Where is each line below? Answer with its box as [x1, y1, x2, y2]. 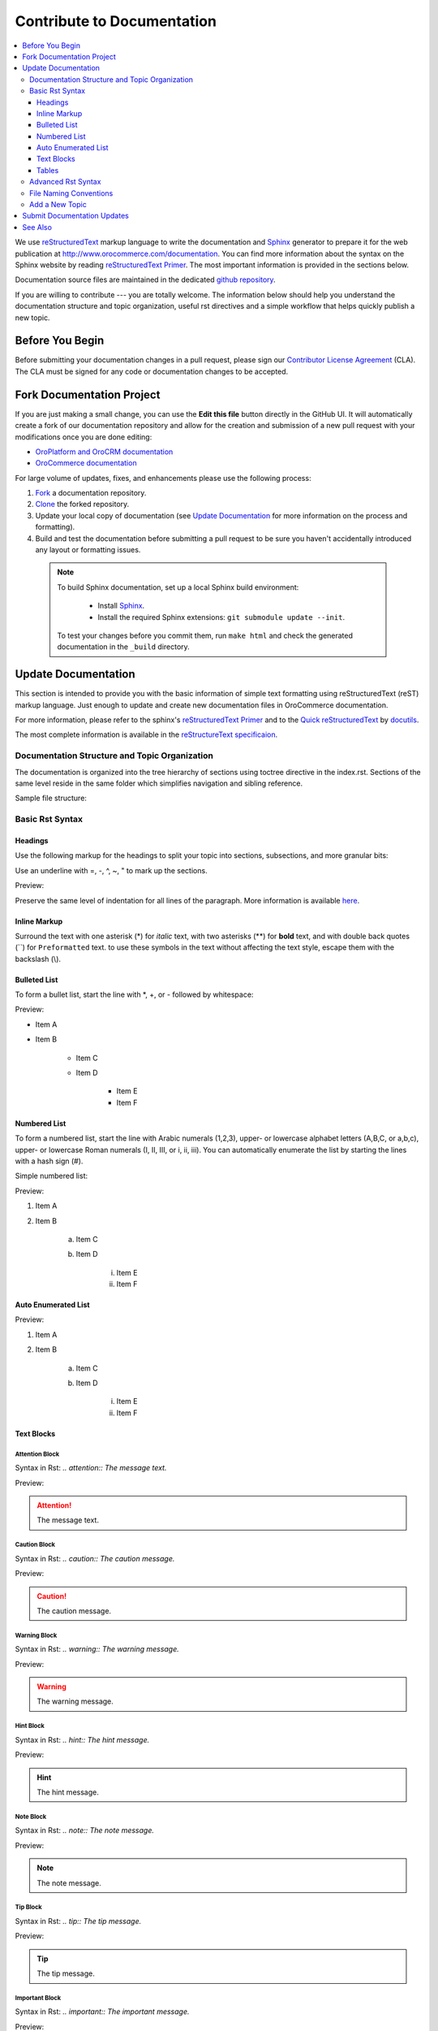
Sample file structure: [15, 793, 87, 803]
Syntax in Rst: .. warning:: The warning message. [15, 1644, 180, 1654]
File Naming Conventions [29, 188, 114, 198]
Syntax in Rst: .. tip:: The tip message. [15, 1916, 142, 1925]
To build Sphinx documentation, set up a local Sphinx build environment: [57, 582, 299, 592]
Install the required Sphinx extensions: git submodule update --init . [97, 612, 345, 621]
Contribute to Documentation [15, 12, 217, 30]
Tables [36, 165, 59, 175]
